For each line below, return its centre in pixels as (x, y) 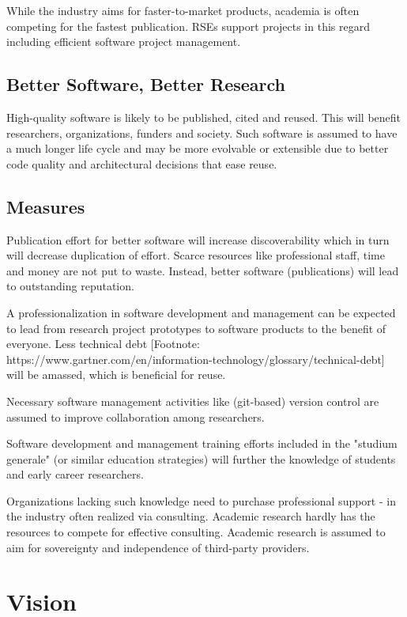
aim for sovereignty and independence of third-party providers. (158, 547)
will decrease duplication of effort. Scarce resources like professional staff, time (196, 255)
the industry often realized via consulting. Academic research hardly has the (191, 516)
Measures (46, 206)
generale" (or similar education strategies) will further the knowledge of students (201, 458)
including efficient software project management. (124, 42)
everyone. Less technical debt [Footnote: (103, 344)
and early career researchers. (75, 474)
